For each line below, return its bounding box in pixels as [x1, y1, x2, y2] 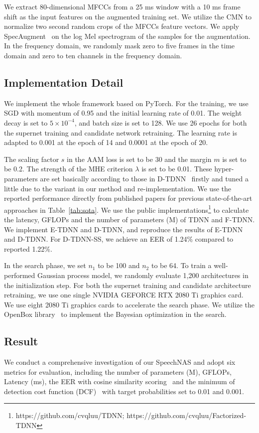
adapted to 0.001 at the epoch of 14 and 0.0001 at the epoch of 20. [4, 137, 208, 147]
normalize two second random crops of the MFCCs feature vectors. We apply [4, 21, 239, 31]
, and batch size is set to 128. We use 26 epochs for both [74, 117, 247, 128]
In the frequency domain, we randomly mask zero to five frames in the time [4, 40, 235, 51]
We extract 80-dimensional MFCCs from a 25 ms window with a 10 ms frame [4, 1, 241, 11]
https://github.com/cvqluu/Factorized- [127, 410, 247, 421]
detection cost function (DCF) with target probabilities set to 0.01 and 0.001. [4, 386, 244, 396]
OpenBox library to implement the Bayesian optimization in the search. [4, 309, 227, 319]
